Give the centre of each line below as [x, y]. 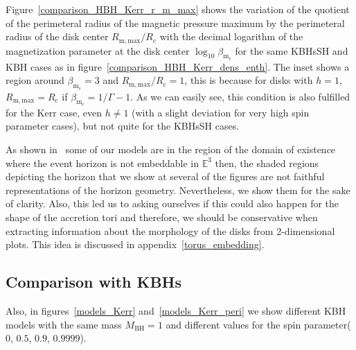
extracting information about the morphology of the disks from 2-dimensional [170, 230]
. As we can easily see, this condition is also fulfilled [240, 96]
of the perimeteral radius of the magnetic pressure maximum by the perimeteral [175, 23]
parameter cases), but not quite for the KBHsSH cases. [123, 126]
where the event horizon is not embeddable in [102, 163]
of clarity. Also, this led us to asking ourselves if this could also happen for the [172, 203]
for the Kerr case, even [54, 112]
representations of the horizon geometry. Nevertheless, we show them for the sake [178, 190]
